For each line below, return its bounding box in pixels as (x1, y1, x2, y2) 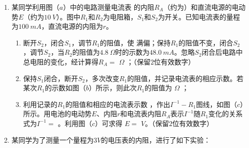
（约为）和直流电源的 (163, 2, 232, 12)
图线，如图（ (196, 99, 237, 109)
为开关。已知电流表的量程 (158, 11, 240, 21)
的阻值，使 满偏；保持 (100, 37, 171, 47)
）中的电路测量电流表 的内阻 (63, 2, 154, 12)
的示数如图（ (44, 83, 86, 93)
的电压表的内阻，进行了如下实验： (101, 134, 210, 145)
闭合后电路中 (202, 47, 243, 57)
